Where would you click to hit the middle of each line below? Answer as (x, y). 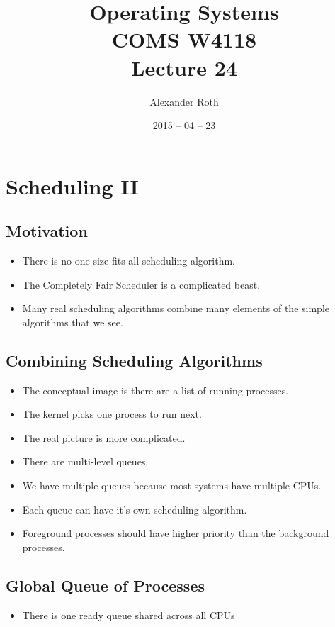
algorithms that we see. (73, 322)
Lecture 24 (184, 67)
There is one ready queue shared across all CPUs (129, 615)
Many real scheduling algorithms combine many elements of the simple (176, 308)
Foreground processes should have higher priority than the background (176, 533)
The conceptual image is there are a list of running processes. (155, 390)
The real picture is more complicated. (104, 437)
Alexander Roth (184, 101)
